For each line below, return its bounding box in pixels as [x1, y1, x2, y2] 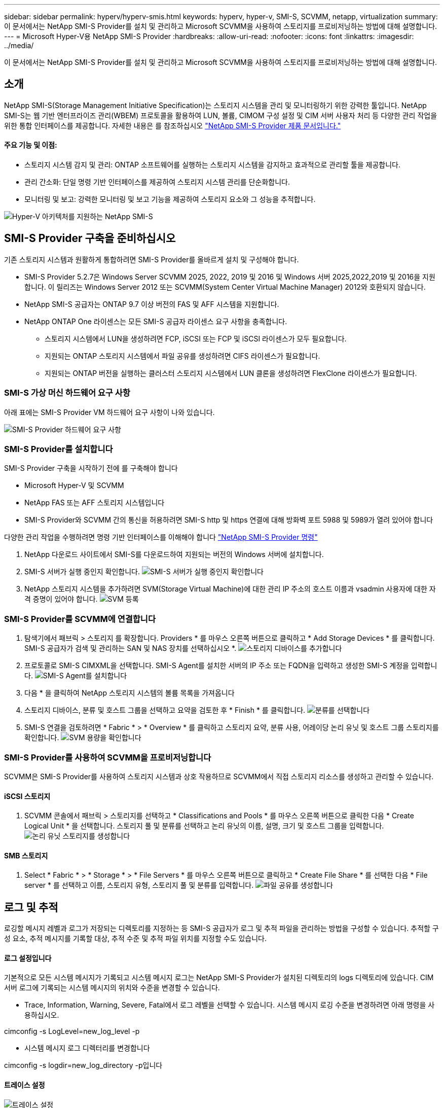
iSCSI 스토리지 [4, 791, 51, 801]
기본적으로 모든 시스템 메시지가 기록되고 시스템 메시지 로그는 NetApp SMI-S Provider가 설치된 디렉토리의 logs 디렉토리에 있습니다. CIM [4, 973, 434, 982]
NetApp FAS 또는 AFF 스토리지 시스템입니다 [24, 498, 165, 507]
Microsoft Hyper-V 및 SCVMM [24, 481, 124, 490]
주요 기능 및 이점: [4, 141, 57, 150]
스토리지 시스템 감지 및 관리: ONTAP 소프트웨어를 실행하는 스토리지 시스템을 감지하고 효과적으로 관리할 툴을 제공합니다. [24, 160, 401, 169]
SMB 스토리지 [4, 851, 48, 860]
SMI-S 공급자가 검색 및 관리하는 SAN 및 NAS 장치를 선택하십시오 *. [24, 644, 237, 653]
